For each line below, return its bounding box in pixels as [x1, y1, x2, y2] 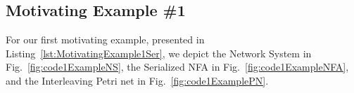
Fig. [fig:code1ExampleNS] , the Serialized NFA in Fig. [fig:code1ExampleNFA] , [6, 59, 349, 74]
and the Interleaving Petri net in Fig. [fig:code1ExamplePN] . [6, 73, 269, 87]
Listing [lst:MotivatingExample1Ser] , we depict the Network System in [6, 45, 312, 60]
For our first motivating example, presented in [6, 32, 205, 47]
